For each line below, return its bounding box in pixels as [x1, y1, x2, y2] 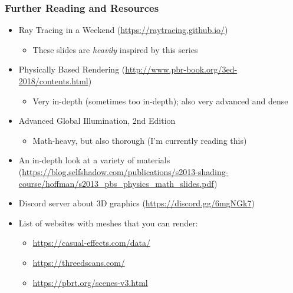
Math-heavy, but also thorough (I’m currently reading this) [32, 134, 247, 146]
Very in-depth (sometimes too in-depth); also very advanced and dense [32, 94, 288, 107]
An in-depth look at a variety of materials [18, 154, 170, 166]
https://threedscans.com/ [32, 256, 125, 268]
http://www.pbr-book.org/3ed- [125, 63, 238, 75]
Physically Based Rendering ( [18, 63, 126, 75]
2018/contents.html [18, 75, 88, 87]
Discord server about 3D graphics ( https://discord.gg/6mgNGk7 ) [18, 197, 255, 209]
